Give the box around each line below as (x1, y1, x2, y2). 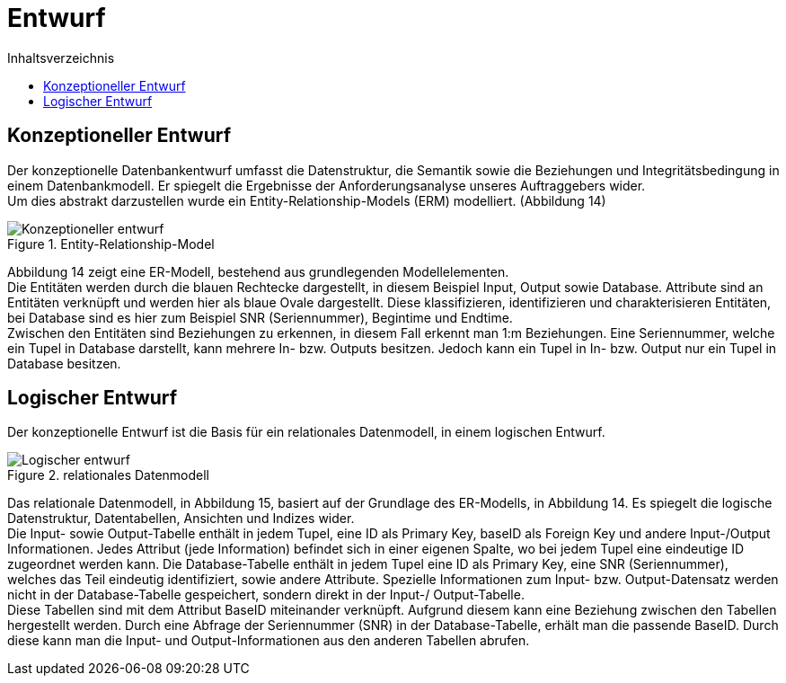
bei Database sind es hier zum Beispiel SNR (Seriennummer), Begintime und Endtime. (7, 309, 513, 325)
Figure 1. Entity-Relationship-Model (7, 235, 215, 252)
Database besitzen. (7, 355, 121, 371)
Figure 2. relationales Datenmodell (7, 467, 210, 483)
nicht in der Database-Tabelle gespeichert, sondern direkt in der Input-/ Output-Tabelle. (7, 587, 525, 603)
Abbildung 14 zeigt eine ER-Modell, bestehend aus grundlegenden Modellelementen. (7, 263, 509, 279)
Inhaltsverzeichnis (7, 49, 115, 66)
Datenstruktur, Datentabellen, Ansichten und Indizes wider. (7, 510, 355, 527)
